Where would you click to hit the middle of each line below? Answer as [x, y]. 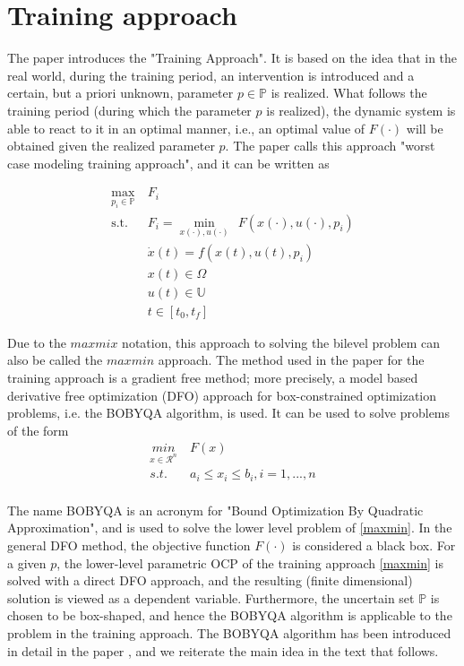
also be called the [55, 360]
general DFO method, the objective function [129, 545]
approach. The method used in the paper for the [291, 360]
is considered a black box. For [374, 545]
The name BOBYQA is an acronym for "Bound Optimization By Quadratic [215, 510]
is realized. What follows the [349, 93]
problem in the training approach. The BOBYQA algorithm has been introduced [229, 632]
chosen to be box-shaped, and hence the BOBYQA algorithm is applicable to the [230, 615]
